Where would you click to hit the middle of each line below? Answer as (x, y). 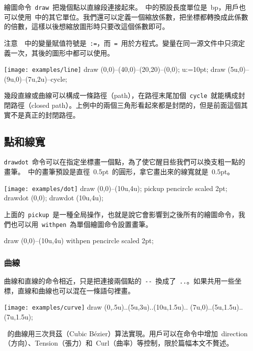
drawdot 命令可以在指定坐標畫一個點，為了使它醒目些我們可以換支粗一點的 (125, 162)
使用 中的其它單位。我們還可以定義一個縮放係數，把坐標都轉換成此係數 (133, 16)
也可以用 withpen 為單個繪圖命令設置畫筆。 (82, 224)
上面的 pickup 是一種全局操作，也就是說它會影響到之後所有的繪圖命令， (121, 214)
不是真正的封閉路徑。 (45, 114)
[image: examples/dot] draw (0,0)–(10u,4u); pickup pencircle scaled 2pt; (116, 188)
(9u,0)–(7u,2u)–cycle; (36, 79)
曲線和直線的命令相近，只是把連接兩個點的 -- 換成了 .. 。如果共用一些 (119, 281)
